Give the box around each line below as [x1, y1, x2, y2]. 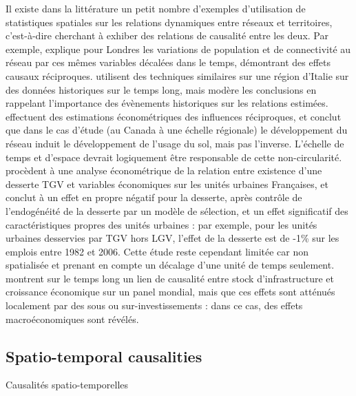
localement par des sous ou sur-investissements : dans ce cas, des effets [6, 298, 303, 313]
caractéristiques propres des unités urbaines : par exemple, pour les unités [6, 217, 317, 231]
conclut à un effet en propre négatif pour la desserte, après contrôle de [6, 190, 302, 205]
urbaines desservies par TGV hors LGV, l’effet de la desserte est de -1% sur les [6, 231, 339, 245]
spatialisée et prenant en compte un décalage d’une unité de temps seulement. [6, 258, 335, 272]
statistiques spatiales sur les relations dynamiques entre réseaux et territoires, [6, 14, 333, 29]
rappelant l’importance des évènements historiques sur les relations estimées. [6, 96, 328, 110]
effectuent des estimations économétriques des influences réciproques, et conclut [6, 109, 342, 123]
